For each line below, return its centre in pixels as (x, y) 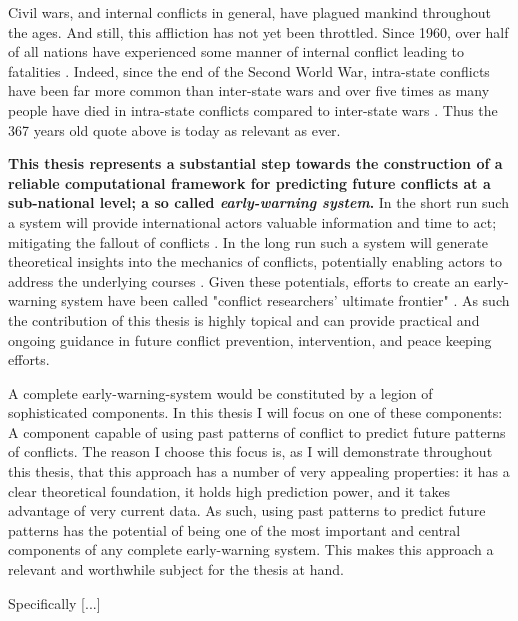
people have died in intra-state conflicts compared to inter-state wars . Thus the (253, 109)
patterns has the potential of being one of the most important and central (234, 529)
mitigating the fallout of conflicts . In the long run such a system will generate (248, 241)
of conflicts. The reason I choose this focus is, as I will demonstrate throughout (250, 451)
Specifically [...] (54, 602)
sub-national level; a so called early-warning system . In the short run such (258, 202)
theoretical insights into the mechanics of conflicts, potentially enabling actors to (255, 261)
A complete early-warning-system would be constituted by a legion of (220, 392)
